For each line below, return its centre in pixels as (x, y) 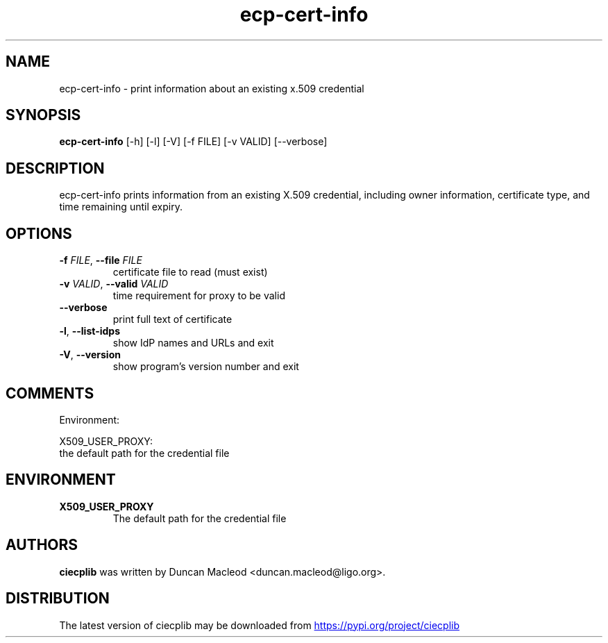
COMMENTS (50, 393)
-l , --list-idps (90, 331)
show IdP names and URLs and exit (193, 343)
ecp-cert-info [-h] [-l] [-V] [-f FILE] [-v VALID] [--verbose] (193, 142)
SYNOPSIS (43, 115)
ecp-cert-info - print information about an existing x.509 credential (212, 88)
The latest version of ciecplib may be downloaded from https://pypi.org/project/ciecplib (259, 625)
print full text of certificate (172, 319)
